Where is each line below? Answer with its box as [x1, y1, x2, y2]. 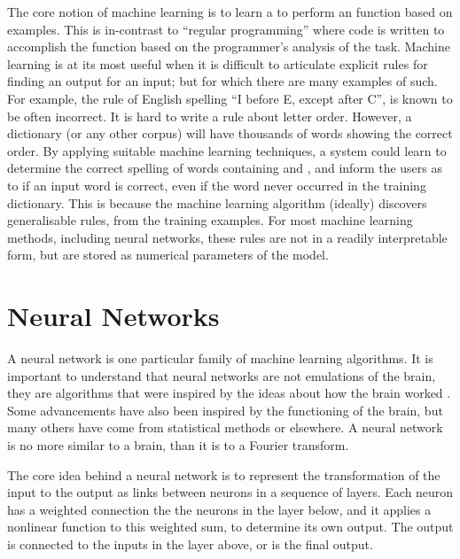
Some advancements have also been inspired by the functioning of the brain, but [7, 400, 443, 419]
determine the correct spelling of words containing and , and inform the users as [7, 159, 443, 177]
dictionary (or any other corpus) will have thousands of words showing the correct [7, 124, 453, 143]
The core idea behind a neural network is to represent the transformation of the [7, 465, 441, 484]
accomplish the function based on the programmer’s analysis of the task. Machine [7, 37, 450, 56]
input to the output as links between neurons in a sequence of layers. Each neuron [7, 483, 454, 501]
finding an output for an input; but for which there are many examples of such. [7, 72, 438, 90]
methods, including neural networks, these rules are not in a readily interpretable [7, 228, 448, 246]
